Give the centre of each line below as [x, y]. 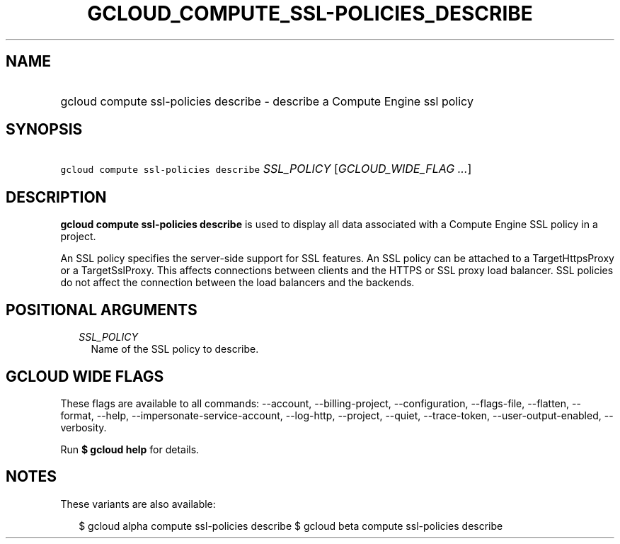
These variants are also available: [138, 504]
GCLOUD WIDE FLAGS [85, 376]
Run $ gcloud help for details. [130, 449]
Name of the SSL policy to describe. [175, 349]
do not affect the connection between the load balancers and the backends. [237, 283]
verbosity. [84, 427]
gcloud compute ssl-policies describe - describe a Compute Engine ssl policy [267, 101]
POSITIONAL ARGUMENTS [102, 310]
